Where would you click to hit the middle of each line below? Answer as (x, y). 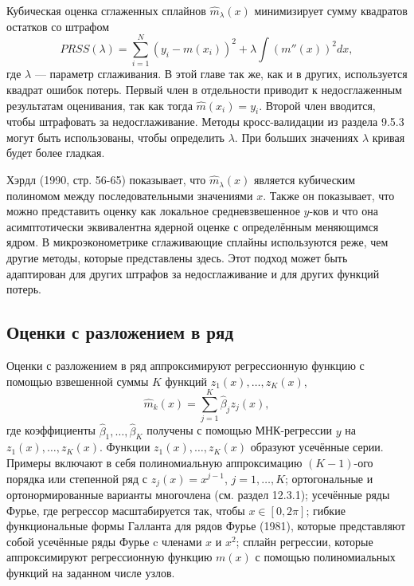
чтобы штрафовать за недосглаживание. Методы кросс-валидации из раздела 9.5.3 (205, 122)
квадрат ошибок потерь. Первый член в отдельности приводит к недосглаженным (204, 89)
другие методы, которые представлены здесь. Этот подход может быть (177, 258)
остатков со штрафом (58, 26)
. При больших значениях (297, 137)
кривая (389, 137)
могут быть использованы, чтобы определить (116, 137)
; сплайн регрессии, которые (305, 541)
